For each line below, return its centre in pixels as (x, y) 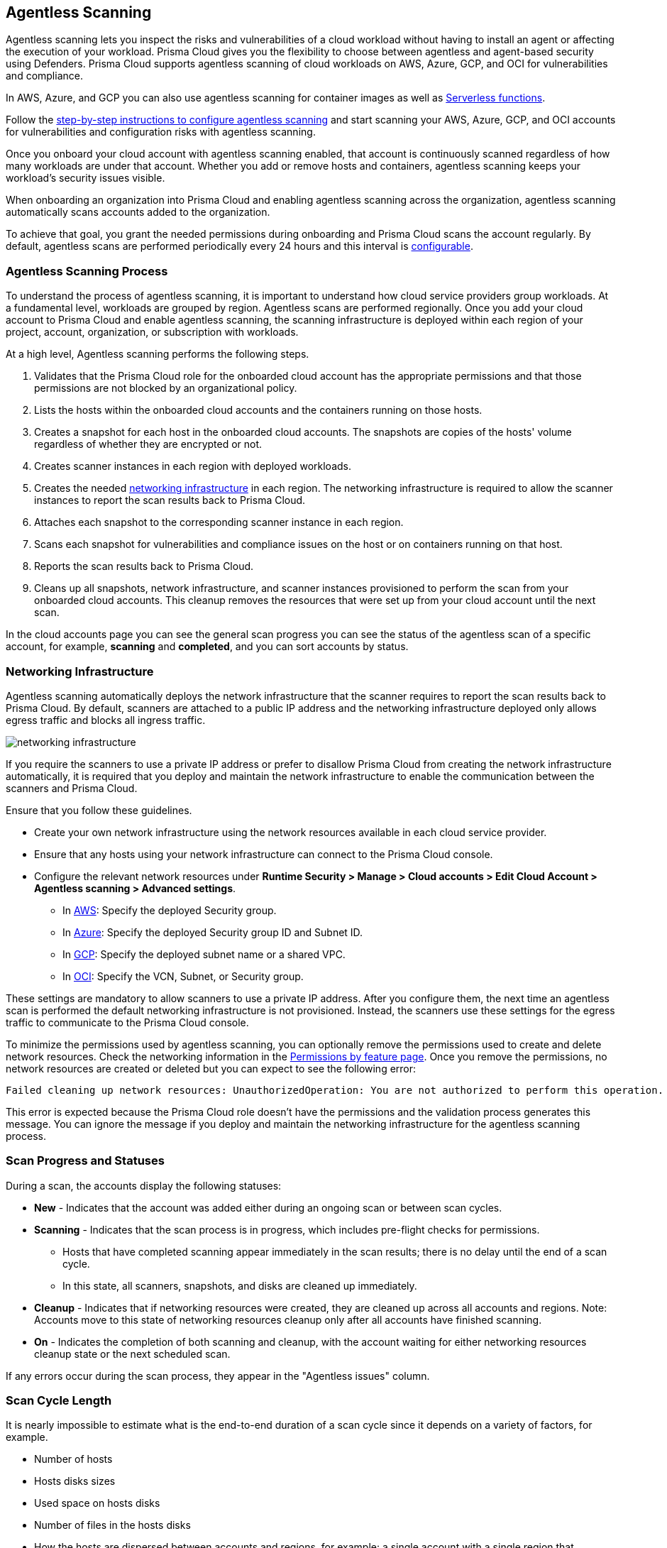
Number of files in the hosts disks (112, 1525)
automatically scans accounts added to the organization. (138, 212)
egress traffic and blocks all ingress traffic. (106, 720)
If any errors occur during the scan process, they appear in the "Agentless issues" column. (218, 1376)
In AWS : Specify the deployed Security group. (170, 910)
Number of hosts (73, 1459)
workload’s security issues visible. (86, 178)
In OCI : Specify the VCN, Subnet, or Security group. (183, 976)
